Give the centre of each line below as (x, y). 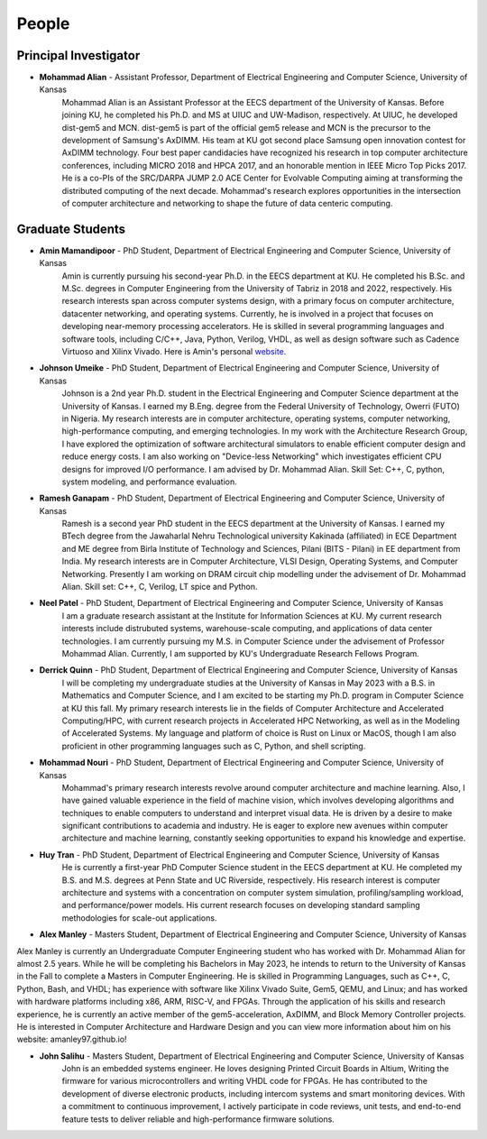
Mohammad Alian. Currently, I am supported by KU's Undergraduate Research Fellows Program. (240, 653)
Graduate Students (71, 229)
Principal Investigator (78, 55)
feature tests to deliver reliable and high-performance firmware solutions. (198, 1119)
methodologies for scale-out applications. (139, 918)
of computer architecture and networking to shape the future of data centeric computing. (227, 203)
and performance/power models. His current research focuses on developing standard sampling (241, 905)
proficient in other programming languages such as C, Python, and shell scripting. (214, 746)
